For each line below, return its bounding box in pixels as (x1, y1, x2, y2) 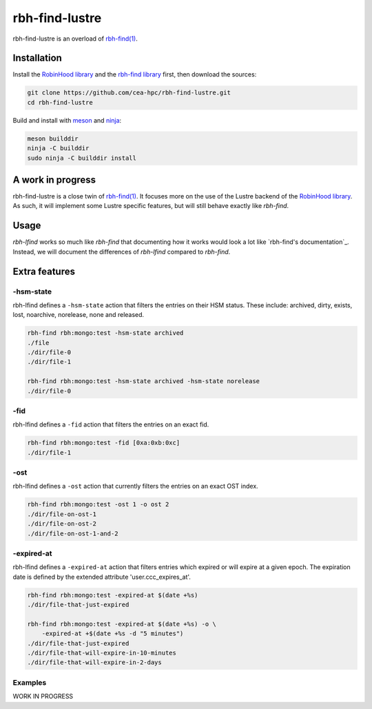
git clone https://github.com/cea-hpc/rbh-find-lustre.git (27, 89, 231, 96)
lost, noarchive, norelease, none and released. (12, 311, 145, 319)
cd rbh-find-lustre (27, 99, 93, 106)
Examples (12, 677, 47, 687)
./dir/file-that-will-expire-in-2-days (27, 659, 162, 666)
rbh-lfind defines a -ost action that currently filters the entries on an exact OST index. (12, 482, 258, 491)
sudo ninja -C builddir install (27, 154, 137, 162)
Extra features (12, 265, 76, 277)
